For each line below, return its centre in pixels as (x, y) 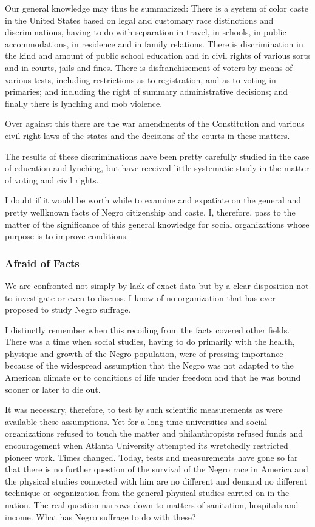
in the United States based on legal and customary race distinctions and (139, 20)
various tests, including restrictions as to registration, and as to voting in (141, 79)
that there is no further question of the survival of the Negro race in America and (157, 469)
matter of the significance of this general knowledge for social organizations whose (157, 224)
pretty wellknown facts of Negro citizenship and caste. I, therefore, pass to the (150, 212)
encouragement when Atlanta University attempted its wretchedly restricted (147, 445)
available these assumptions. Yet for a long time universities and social (136, 421)
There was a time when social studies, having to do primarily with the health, (150, 342)
